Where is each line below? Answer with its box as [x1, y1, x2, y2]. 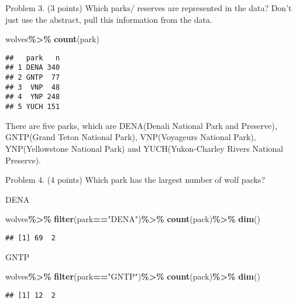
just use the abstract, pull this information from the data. [5, 13, 212, 25]
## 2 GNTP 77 [5, 73, 60, 82]
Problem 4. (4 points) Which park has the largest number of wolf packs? [5, 173, 265, 186]
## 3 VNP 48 [5, 83, 60, 91]
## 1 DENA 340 [5, 63, 60, 72]
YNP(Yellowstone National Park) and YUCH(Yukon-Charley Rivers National [5, 142, 283, 154]
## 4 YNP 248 [5, 93, 60, 101]
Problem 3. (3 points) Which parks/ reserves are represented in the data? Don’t [5, 2, 292, 13]
